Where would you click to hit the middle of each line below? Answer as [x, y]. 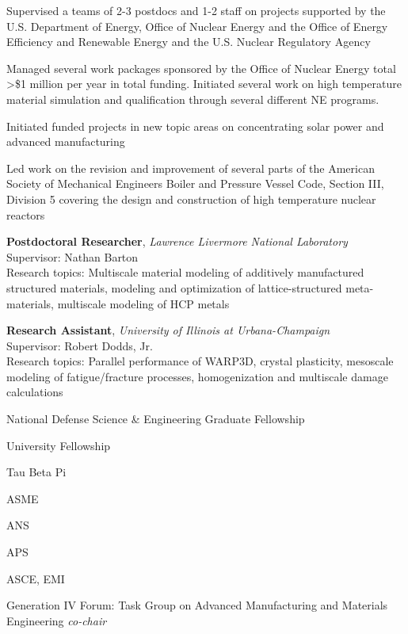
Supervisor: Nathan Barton [72, 256]
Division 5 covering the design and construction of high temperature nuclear [191, 199]
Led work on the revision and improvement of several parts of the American [191, 168]
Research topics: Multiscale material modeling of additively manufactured [185, 272]
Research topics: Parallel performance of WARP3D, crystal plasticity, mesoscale [200, 361]
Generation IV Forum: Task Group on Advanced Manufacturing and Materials [197, 605]
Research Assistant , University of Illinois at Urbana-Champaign [168, 330]
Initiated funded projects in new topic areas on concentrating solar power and [195, 126]
